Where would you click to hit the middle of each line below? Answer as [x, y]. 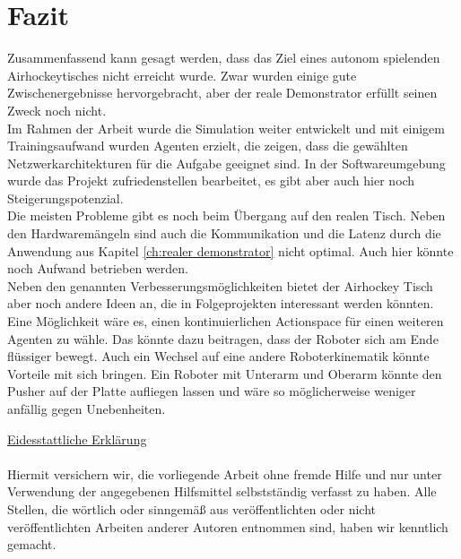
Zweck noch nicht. [57, 110]
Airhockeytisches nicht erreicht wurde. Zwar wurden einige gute [182, 75]
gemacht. [32, 544]
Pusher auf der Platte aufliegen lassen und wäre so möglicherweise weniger [212, 391]
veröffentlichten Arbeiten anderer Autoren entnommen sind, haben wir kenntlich [228, 526]
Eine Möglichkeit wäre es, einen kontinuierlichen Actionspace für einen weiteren [226, 321]
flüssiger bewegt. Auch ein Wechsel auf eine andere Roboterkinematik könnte [218, 356]
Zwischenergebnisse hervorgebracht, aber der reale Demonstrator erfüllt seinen [222, 93]
